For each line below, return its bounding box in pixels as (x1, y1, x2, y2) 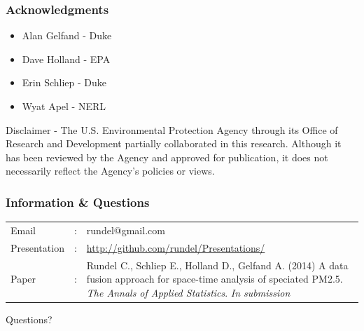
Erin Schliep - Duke (22, 75, 107, 90)
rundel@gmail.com (86, 222, 165, 237)
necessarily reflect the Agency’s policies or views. (6, 163, 215, 178)
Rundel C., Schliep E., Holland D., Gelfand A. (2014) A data (86, 257, 349, 272)
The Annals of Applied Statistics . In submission (86, 285, 290, 299)
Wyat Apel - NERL (22, 99, 106, 113)
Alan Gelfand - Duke (22, 28, 112, 43)
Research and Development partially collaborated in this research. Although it (6, 136, 342, 151)
